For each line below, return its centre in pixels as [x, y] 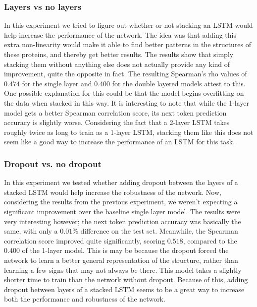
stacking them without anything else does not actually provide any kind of [117, 64]
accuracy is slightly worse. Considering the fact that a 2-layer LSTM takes [117, 122]
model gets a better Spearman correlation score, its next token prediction [115, 112]
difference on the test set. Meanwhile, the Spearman [159, 231]
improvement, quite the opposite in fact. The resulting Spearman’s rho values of [126, 74]
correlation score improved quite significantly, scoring [85, 240]
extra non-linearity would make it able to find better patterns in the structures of [128, 44]
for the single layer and [57, 83]
